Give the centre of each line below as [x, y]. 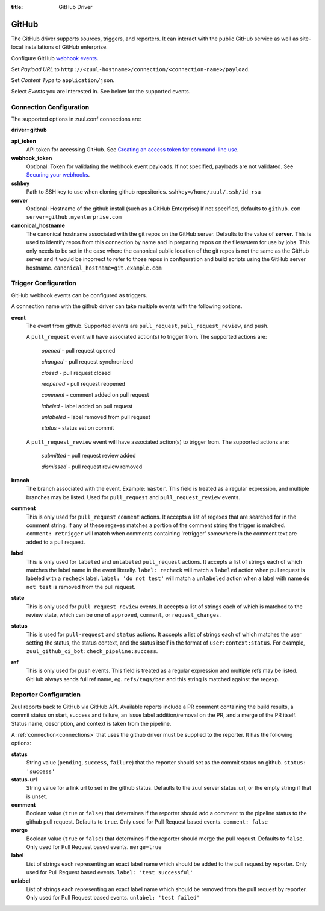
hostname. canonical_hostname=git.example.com [94, 268]
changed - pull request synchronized [87, 362]
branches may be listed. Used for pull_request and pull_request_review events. [133, 497]
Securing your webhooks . [58, 175]
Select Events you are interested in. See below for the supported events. [101, 91]
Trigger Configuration [44, 283]
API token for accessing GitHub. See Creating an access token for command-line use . [132, 150]
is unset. [37, 796]
